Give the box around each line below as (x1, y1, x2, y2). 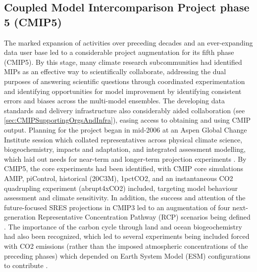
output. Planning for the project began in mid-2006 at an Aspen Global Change (4, 124, 247, 135)
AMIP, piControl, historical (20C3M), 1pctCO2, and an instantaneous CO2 (4, 173, 233, 183)
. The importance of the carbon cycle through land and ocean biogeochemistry (4, 221, 242, 231)
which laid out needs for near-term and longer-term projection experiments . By (4, 153, 247, 164)
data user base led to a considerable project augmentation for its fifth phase (4, 47, 234, 57)
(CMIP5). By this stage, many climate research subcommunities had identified (4, 56, 242, 67)
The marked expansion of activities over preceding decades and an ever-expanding (4, 37, 253, 47)
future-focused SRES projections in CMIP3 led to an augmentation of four (4, 202, 230, 212)
